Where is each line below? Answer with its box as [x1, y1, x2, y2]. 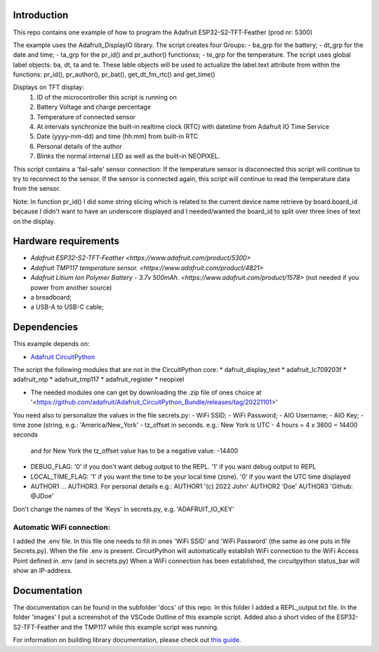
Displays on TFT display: [13, 83, 84, 91]
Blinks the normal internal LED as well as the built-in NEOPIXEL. [36, 152, 220, 161]
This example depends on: [13, 340, 91, 348]
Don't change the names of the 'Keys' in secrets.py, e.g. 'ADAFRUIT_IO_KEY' [13, 505, 234, 513]
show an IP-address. [13, 566, 73, 575]
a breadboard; [30, 293, 72, 302]
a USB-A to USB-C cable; [30, 302, 105, 312]
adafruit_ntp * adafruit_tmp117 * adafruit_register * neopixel [13, 375, 185, 384]
